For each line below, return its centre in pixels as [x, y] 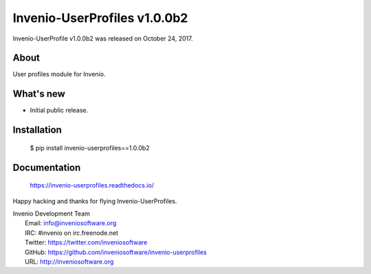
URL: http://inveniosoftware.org [69, 262]
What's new [39, 94]
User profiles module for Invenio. [59, 74]
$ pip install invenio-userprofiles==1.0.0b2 [90, 148]
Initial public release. [59, 111]
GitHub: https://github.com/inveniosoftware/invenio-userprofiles [116, 252]
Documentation [47, 167]
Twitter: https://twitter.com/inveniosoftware [86, 242]
